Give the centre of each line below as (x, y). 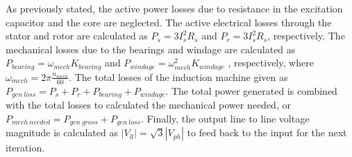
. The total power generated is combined (251, 90)
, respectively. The (306, 36)
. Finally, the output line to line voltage (225, 118)
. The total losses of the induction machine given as (178, 76)
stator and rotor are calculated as (77, 36)
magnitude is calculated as (62, 132)
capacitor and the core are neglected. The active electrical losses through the (169, 22)
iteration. (25, 148)
